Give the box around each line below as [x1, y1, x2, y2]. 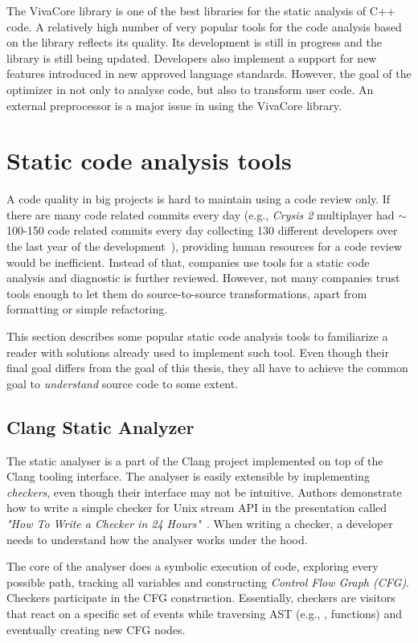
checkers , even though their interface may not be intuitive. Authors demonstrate [6, 483, 402, 500]
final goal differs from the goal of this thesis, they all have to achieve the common [6, 359, 408, 376]
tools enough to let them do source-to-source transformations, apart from [6, 285, 367, 301]
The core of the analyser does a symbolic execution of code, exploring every [6, 558, 379, 575]
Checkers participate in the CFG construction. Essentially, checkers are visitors [6, 589, 395, 606]
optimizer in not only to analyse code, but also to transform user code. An [6, 80, 374, 97]
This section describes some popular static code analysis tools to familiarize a [6, 328, 388, 345]
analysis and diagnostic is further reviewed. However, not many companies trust [6, 269, 400, 286]
